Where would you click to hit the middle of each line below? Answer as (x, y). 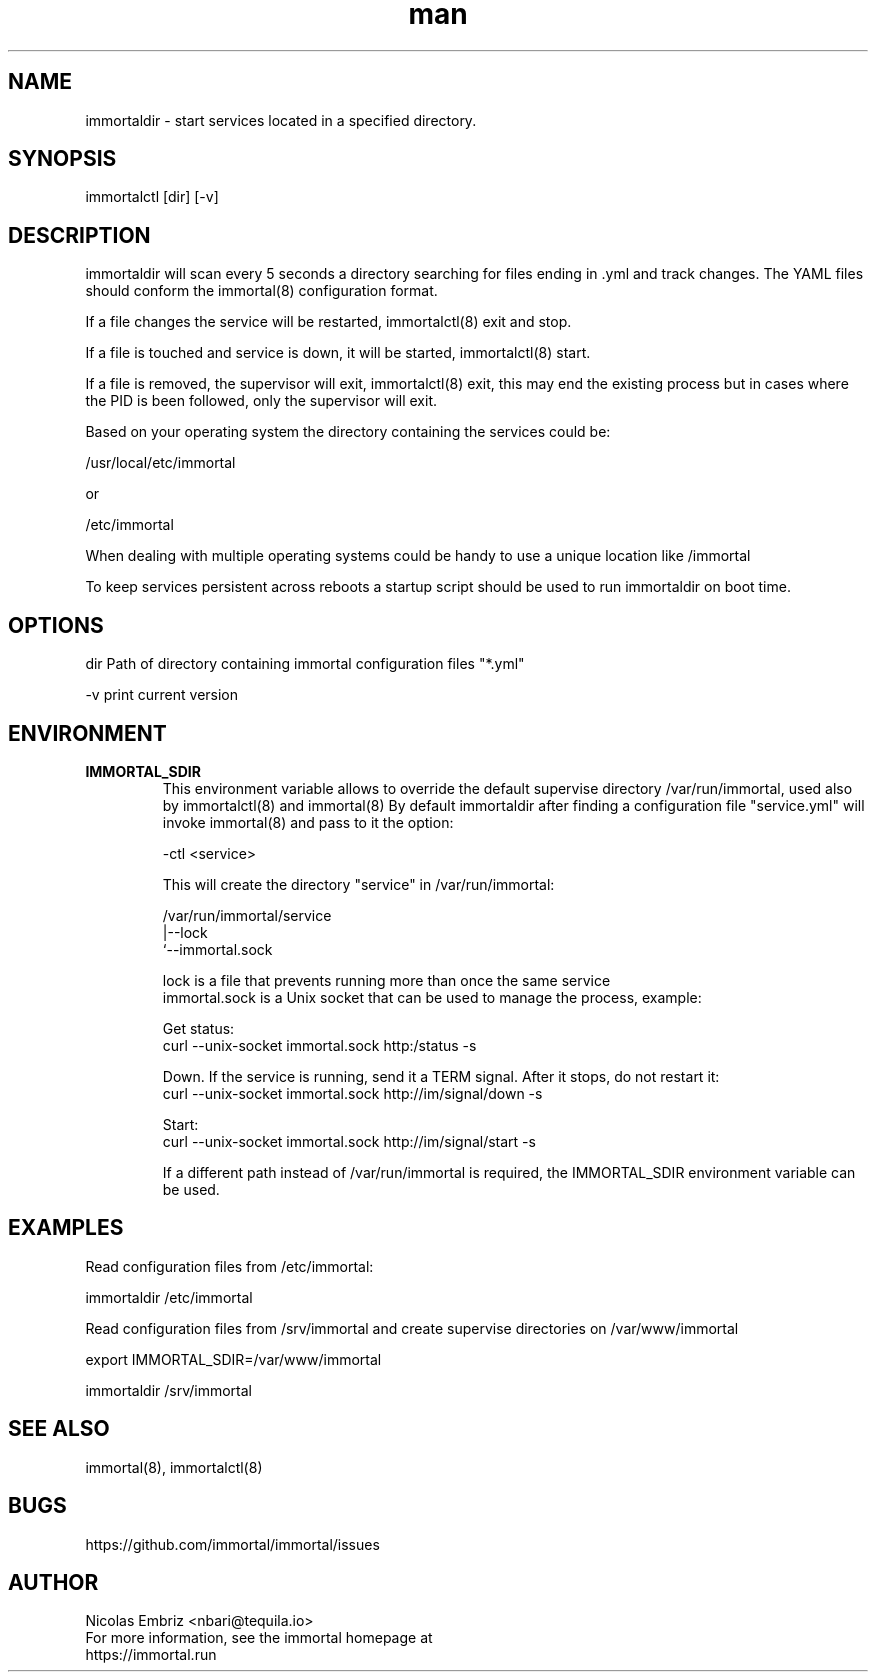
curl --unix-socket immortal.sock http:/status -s (319, 1045)
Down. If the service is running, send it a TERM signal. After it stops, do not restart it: (441, 1076)
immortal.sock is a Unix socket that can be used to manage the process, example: (432, 997)
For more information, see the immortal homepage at (259, 1638)
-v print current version (162, 695)
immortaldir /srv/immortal (169, 1390)
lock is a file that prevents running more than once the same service (386, 980)
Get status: (198, 1028)
